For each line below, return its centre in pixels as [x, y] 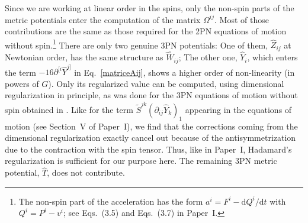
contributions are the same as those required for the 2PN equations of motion [146, 31]
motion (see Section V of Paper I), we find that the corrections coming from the [151, 126]
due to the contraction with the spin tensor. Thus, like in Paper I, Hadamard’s [148, 149]
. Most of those [242, 19]
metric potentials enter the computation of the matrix [103, 19]
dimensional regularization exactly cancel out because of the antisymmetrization [150, 138]
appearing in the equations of [238, 109]
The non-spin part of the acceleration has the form [111, 201]
